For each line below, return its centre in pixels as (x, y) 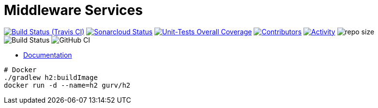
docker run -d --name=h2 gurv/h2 (67, 85)
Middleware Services (73, 10)
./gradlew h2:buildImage (51, 77)
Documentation (48, 55)
